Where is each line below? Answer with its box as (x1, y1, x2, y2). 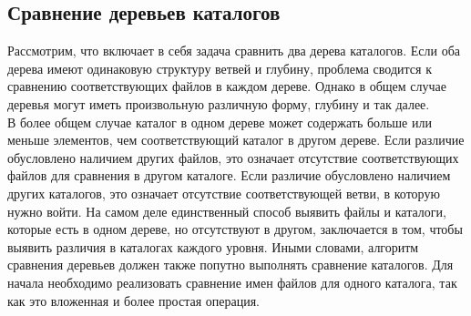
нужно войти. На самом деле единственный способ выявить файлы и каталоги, (7, 201, 446, 220)
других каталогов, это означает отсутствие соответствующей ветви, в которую (7, 183, 440, 202)
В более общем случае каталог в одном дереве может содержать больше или (7, 112, 432, 131)
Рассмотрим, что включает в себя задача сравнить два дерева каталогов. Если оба (7, 41, 461, 60)
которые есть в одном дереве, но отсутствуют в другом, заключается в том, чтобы (7, 219, 463, 239)
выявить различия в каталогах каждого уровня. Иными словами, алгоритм (7, 237, 419, 256)
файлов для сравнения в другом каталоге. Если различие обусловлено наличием (7, 166, 451, 185)
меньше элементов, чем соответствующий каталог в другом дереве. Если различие (7, 130, 465, 149)
